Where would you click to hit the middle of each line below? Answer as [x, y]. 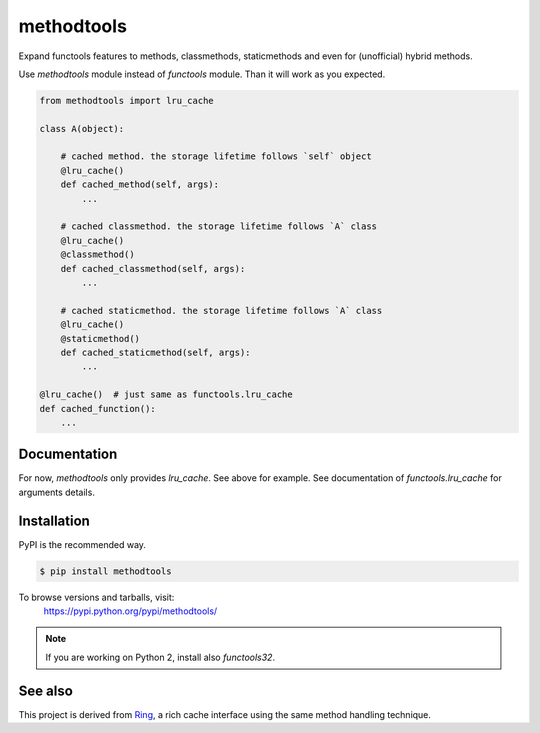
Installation [54, 520]
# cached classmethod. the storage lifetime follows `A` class [219, 226]
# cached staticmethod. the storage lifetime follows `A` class [221, 310]
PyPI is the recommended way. [82, 544]
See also [46, 690]
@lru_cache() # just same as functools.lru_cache [166, 394]
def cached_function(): [98, 408]
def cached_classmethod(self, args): [153, 268]
